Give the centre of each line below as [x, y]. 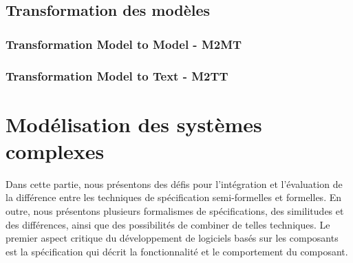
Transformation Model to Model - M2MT [124, 44]
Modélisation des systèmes [134, 124]
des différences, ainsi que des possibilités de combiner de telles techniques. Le [168, 224]
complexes [55, 150]
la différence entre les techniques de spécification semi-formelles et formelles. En [174, 197]
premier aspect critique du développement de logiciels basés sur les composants [172, 238]
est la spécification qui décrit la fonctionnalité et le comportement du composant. [177, 251]
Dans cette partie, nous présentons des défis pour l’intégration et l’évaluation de [174, 183]
